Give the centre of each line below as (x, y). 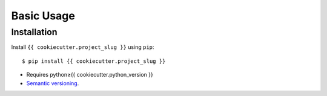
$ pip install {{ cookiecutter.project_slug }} (94, 61)
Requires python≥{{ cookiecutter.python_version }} (90, 75)
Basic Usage (43, 16)
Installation (34, 32)
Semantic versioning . (53, 83)
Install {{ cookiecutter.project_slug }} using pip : (83, 47)
